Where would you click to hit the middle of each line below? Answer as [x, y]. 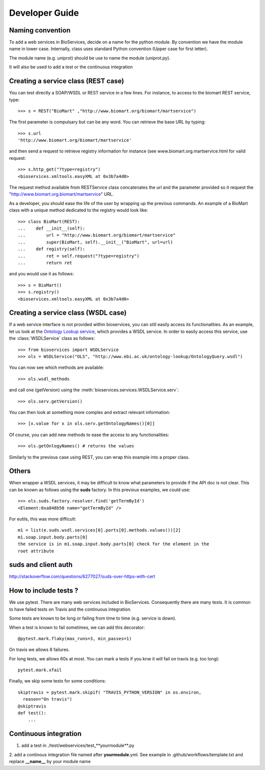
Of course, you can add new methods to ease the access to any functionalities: [89, 435]
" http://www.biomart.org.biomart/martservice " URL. [61, 194]
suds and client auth [41, 565]
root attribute [36, 551]
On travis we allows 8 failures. [39, 650]
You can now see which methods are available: [56, 368]
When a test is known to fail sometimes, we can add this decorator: [77, 627]
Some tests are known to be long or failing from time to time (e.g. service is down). [93, 618]
